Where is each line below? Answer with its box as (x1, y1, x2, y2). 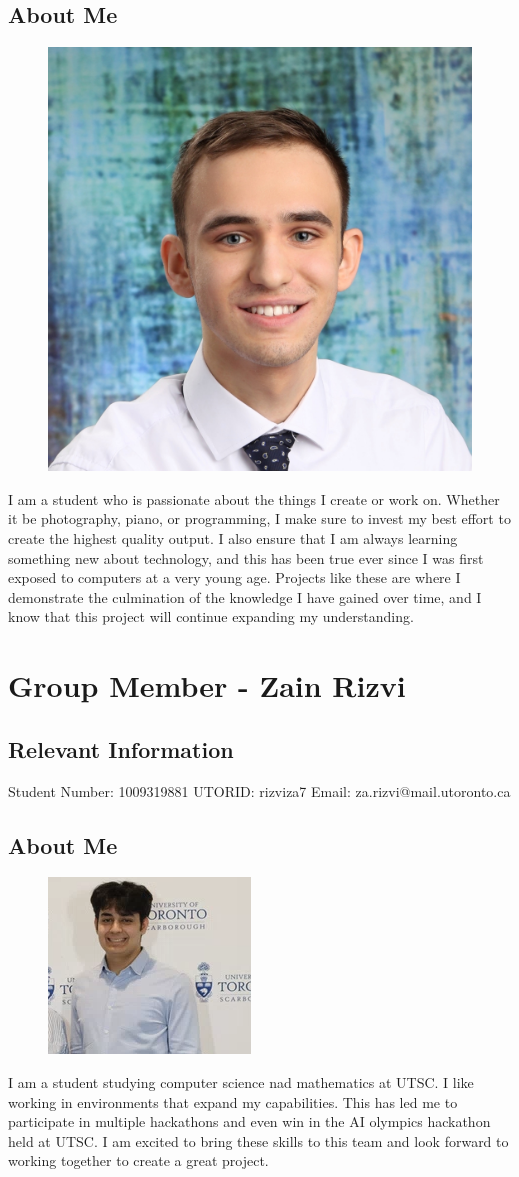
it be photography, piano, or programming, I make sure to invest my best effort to (8, 508, 511, 529)
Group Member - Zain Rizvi (8, 665, 406, 706)
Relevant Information (8, 733, 234, 764)
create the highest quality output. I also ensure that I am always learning (8, 527, 458, 548)
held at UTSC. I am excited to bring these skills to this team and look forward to (8, 1130, 509, 1151)
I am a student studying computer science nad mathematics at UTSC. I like (8, 1071, 474, 1092)
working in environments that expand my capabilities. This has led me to (8, 1091, 458, 1112)
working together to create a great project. (8, 1150, 269, 1171)
